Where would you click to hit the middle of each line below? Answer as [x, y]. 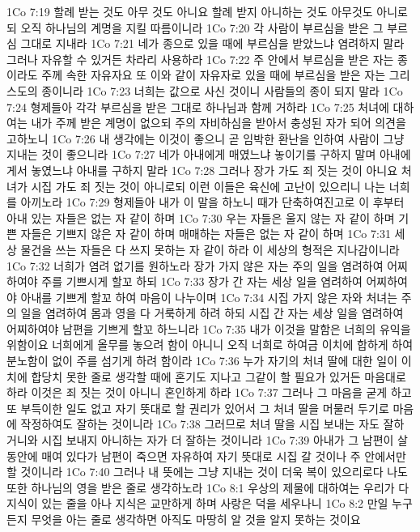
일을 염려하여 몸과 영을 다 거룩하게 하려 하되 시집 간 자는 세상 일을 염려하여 [212, 313]
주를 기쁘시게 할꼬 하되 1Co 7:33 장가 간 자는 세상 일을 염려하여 [202, 281]
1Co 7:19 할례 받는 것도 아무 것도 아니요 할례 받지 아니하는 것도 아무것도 [190, 11]
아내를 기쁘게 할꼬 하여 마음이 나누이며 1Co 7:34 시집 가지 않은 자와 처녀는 [209, 297]
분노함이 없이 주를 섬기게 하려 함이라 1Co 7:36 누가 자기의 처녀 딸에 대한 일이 [202, 361]
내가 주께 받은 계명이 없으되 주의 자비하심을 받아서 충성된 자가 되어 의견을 [218, 123]
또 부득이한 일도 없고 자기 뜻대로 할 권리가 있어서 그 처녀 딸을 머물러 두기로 [198, 408]
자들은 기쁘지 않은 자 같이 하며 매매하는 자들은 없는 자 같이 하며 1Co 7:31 [206, 234]
